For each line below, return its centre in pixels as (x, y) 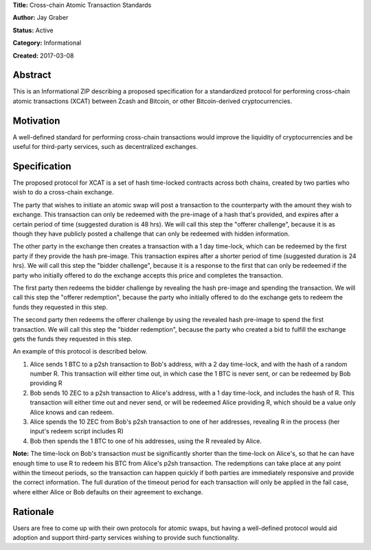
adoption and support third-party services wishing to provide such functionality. (126, 538)
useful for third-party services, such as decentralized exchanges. (105, 147)
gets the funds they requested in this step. (73, 339)
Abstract (32, 75)
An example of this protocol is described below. (80, 352)
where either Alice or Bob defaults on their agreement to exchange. (108, 492)
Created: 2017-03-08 (43, 56)
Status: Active (33, 30)
